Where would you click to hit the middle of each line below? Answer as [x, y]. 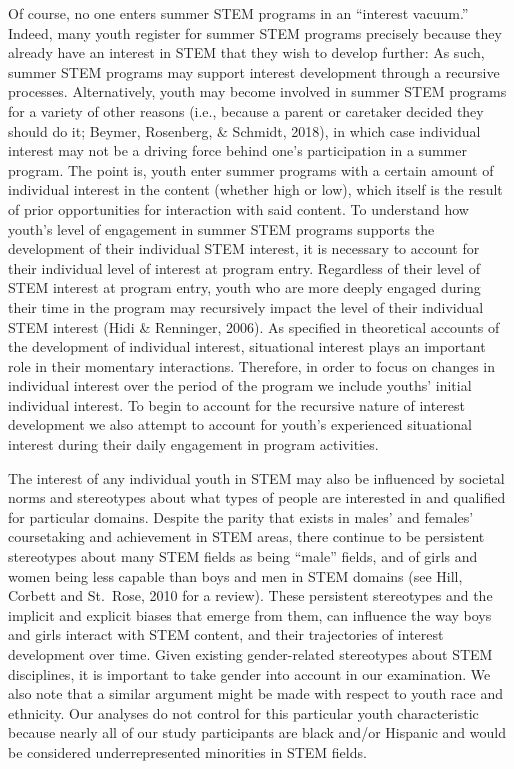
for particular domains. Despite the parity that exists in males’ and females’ [241, 516]
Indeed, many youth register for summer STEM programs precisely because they [255, 32]
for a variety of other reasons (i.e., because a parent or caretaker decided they [246, 110]
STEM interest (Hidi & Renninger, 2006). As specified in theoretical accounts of [254, 326]
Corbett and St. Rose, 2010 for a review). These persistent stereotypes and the [250, 595]
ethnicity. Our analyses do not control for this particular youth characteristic [243, 712]
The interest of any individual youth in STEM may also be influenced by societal [256, 477]
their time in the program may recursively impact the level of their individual [246, 306]
